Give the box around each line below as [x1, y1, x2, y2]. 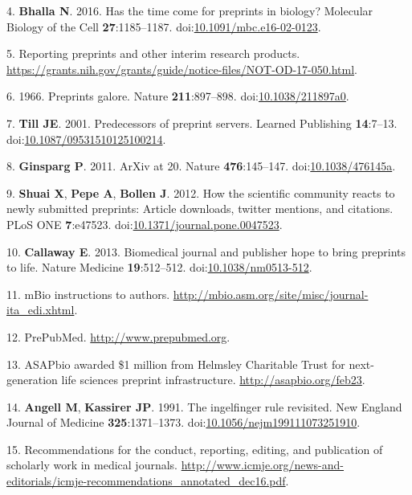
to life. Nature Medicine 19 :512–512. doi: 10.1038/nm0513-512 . [6, 259, 312, 276]
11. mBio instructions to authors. [6, 285, 170, 302]
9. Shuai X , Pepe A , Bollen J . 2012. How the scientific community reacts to [6, 184, 395, 201]
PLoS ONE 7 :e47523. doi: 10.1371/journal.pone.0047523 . [6, 215, 283, 232]
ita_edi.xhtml [6, 301, 75, 318]
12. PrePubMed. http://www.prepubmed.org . [6, 328, 230, 345]
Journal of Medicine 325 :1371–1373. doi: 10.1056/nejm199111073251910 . [6, 414, 361, 431]
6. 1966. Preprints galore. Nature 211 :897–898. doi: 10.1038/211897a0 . [6, 88, 349, 104]
